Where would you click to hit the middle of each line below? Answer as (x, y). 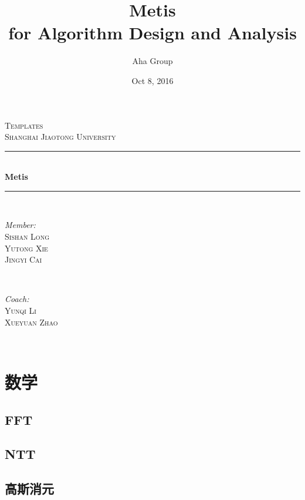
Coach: (17, 299)
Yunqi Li (21, 311)
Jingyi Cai (23, 259)
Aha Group (152, 61)
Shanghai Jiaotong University (60, 137)
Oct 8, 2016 (152, 80)
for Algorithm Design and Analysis (152, 33)
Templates (24, 125)
